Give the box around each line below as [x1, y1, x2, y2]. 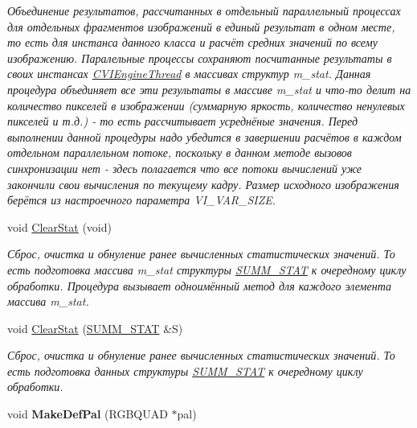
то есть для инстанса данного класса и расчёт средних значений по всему [7, 34, 378, 51]
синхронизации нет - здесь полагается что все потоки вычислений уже [7, 159, 362, 176]
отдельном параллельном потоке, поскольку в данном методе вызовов [7, 144, 352, 161]
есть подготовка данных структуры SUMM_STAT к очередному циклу [7, 362, 363, 379]
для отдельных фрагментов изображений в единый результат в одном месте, [7, 18, 395, 35]
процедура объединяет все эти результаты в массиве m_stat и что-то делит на [7, 80, 411, 97]
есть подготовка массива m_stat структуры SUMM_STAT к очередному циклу [7, 261, 407, 278]
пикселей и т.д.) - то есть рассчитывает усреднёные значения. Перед [7, 113, 358, 130]
